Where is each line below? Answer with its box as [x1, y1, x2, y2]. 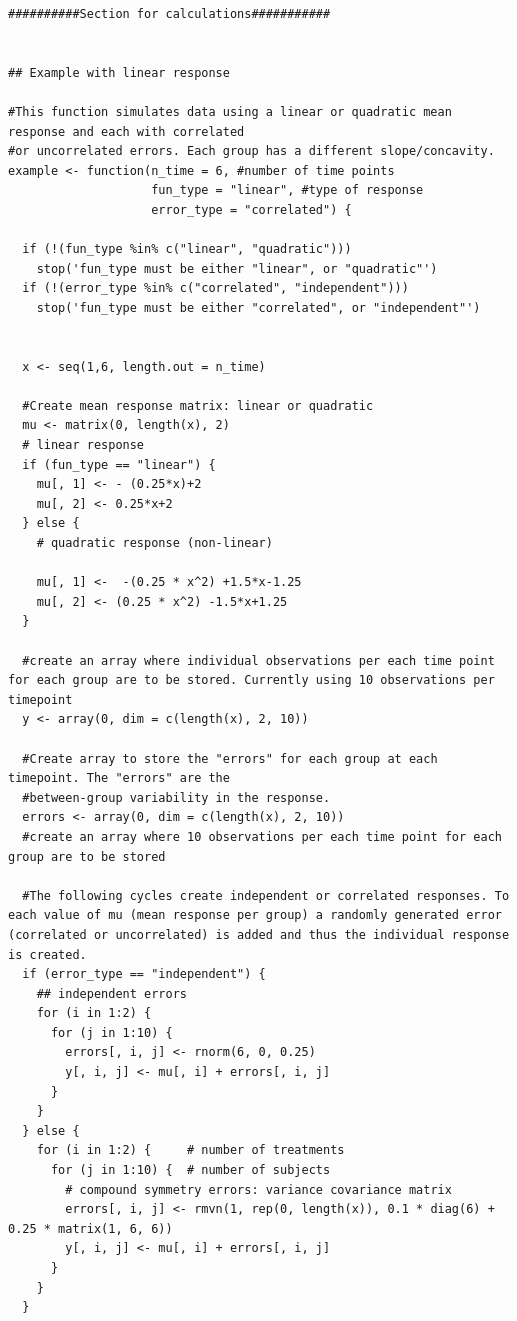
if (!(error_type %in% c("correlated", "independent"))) [22, 281, 409, 296]
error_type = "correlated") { [151, 202, 352, 217]
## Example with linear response [8, 65, 230, 80]
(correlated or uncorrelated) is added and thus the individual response [8, 927, 510, 942]
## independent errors [36, 986, 187, 1001]
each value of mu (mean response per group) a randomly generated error [8, 908, 502, 923]
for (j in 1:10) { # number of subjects [50, 1163, 331, 1178]
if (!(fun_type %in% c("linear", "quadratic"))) [22, 242, 352, 257]
